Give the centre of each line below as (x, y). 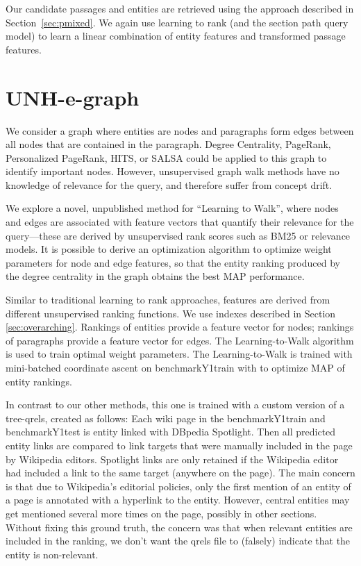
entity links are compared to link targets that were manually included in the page (179, 445)
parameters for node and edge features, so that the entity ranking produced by (173, 262)
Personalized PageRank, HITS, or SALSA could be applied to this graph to (166, 157)
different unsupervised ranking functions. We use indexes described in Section (171, 313)
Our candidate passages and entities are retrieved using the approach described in (180, 8)
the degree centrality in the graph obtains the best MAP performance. (155, 276)
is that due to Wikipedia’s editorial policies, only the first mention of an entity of (178, 486)
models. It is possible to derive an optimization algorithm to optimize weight (169, 249)
